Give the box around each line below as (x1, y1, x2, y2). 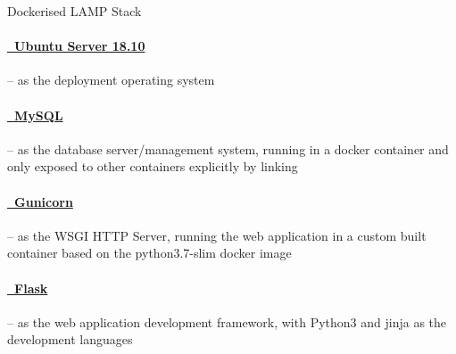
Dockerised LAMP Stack (7, 2, 142, 20)
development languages (7, 330, 133, 349)
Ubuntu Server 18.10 (14, 37, 145, 55)
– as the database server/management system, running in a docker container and (7, 139, 449, 158)
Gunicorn (14, 192, 73, 210)
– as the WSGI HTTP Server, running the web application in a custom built (7, 226, 427, 244)
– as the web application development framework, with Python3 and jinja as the (7, 312, 446, 331)
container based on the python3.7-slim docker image (7, 243, 292, 262)
